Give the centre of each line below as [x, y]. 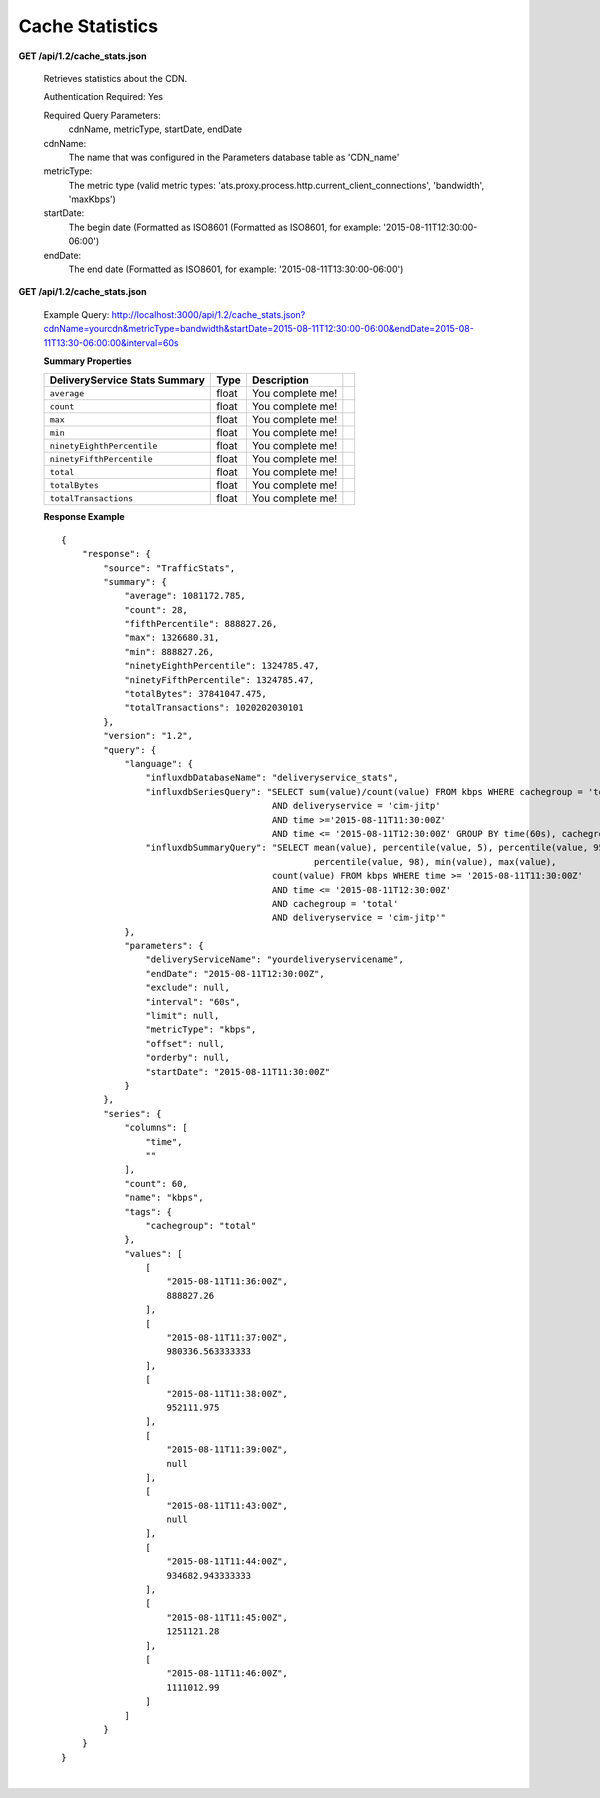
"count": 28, [156, 609]
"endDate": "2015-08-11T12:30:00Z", [235, 973]
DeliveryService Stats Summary [127, 380]
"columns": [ [156, 1128]
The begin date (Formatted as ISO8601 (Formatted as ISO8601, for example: [225, 227]
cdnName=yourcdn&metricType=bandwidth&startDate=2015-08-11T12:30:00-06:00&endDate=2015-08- [258, 329]
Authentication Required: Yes [103, 97]
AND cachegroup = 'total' [335, 903]
